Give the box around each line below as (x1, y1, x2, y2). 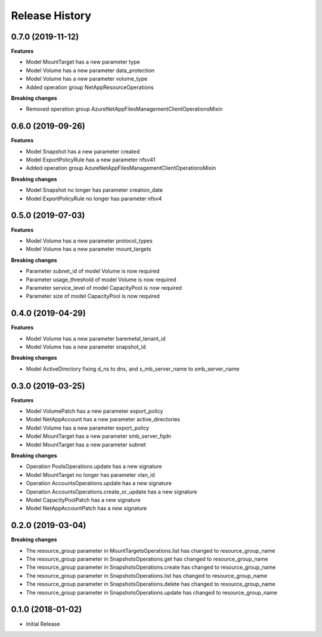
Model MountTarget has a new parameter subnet (26, 441, 146, 448)
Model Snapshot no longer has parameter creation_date (26, 186, 163, 194)
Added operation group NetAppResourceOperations (26, 84, 154, 91)
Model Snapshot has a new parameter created (26, 148, 140, 155)
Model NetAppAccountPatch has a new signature (26, 505, 147, 512)
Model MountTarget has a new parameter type (26, 59, 140, 66)
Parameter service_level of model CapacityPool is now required (26, 284, 182, 291)
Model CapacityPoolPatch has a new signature (26, 496, 141, 503)
